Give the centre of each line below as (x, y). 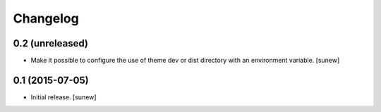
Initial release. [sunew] (64, 97)
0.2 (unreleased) (50, 43)
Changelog (46, 18)
